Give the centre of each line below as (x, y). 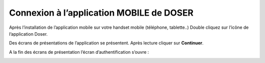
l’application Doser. (28, 34)
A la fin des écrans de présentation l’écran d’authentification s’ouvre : (79, 52)
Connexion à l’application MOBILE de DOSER (101, 13)
